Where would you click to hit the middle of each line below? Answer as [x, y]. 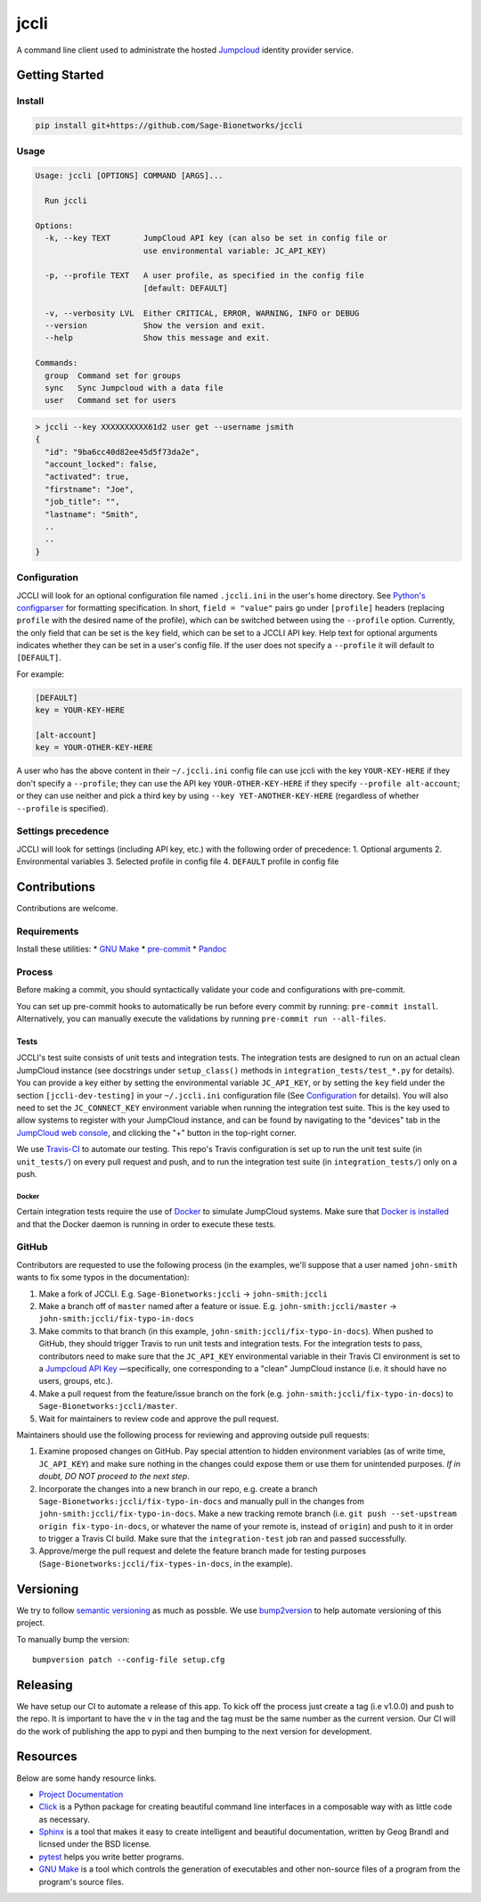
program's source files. [82, 1881]
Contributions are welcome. [67, 908]
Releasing [45, 1685]
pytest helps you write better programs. [111, 1857]
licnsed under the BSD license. [95, 1844]
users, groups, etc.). [76, 1381]
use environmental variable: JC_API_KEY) [235, 251]
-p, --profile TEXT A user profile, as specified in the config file [204, 276]
